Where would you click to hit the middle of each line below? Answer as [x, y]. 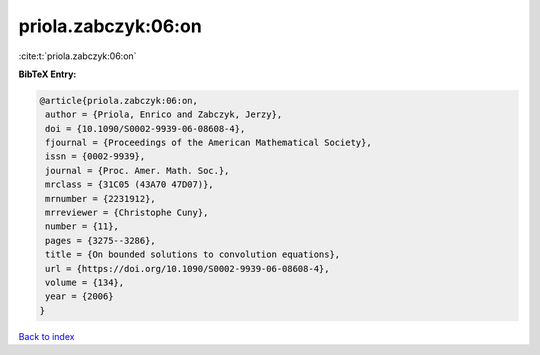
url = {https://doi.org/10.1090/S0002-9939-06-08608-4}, [187, 268]
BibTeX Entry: [47, 74]
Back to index [46, 336]
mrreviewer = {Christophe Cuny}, [127, 213]
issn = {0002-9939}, [95, 156]
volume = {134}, [85, 282]
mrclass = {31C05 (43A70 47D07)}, [129, 184]
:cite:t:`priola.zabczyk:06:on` [77, 56]
